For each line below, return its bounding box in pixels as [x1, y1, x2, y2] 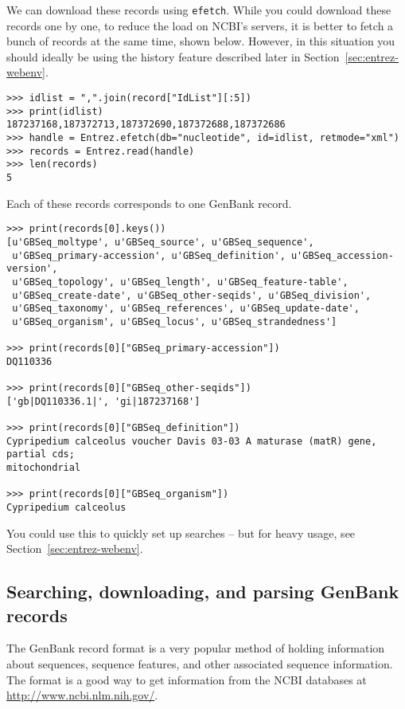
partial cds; [6, 449, 75, 460]
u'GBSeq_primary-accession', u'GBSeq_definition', [12, 249, 286, 261]
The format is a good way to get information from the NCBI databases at [6, 671, 367, 687]
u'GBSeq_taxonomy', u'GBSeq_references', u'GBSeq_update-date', [12, 303, 360, 315]
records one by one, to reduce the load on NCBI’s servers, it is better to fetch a [6, 17, 394, 33]
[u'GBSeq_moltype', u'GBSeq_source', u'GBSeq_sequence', [6, 236, 314, 248]
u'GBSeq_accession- [290, 249, 394, 261]
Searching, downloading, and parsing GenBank [6, 579, 399, 604]
